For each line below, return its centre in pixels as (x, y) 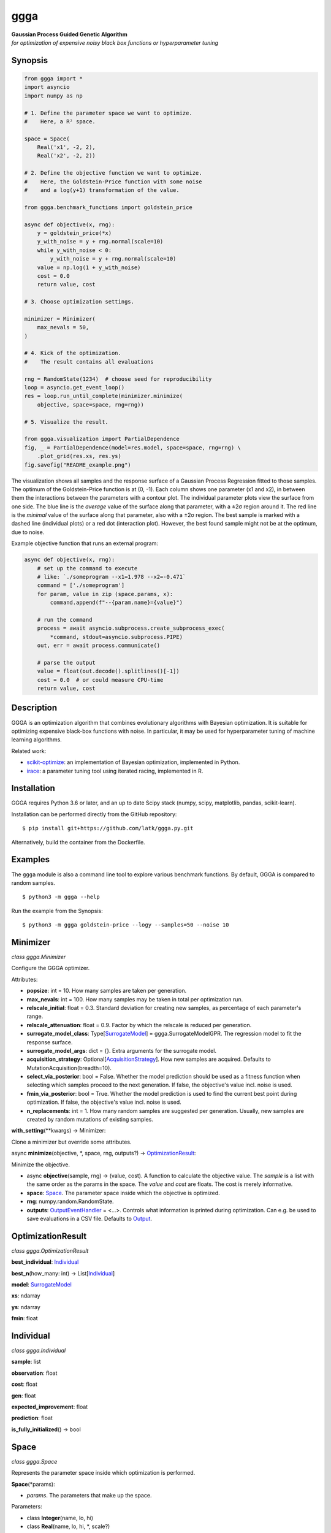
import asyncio (47, 87)
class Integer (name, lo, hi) (60, 1518)
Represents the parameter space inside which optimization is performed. (103, 1473)
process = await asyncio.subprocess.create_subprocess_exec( (131, 628)
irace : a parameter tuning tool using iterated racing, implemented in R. (115, 771)
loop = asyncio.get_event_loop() (74, 387)
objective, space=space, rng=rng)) (90, 404)
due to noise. (28, 532)
